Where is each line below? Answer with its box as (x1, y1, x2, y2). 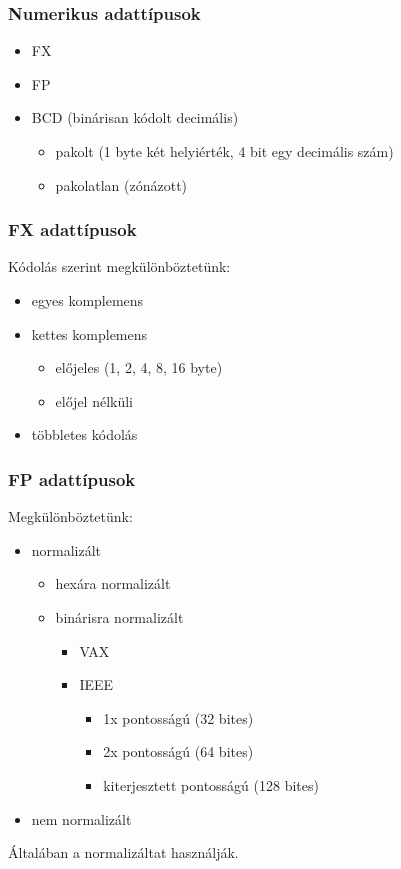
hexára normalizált (55, 573, 171, 594)
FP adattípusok (8, 466, 136, 491)
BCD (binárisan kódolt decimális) (31, 107, 239, 128)
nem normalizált (31, 808, 132, 829)
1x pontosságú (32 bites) (103, 707, 254, 728)
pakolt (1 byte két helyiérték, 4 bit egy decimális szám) (55, 141, 394, 161)
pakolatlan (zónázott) (55, 174, 188, 195)
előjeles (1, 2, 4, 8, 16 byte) (55, 357, 223, 378)
